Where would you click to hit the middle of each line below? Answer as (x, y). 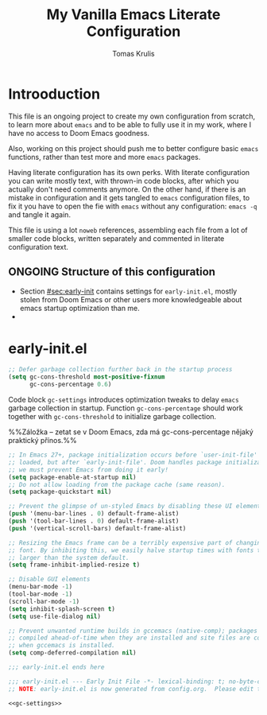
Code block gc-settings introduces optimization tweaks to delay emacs (124, 400)
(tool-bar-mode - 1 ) (41, 594)
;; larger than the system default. (69, 558)
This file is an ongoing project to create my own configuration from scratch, (132, 116)
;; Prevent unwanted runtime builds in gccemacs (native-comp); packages (133, 631)
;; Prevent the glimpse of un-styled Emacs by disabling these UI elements (136, 507)
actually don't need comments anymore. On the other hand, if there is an (127, 189)
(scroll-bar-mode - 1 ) (44, 601)
